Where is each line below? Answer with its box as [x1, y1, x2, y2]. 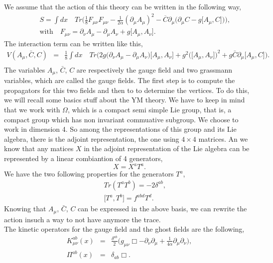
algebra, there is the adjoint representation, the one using [4, 133, 179, 144]
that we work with [4, 104, 60, 114]
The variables [4, 64, 45, 75]
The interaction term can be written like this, [4, 38, 143, 48]
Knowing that [4, 203, 46, 214]
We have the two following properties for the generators [4, 169, 174, 179]
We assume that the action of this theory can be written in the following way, [4, 1, 241, 11]
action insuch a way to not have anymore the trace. [4, 214, 161, 224]
